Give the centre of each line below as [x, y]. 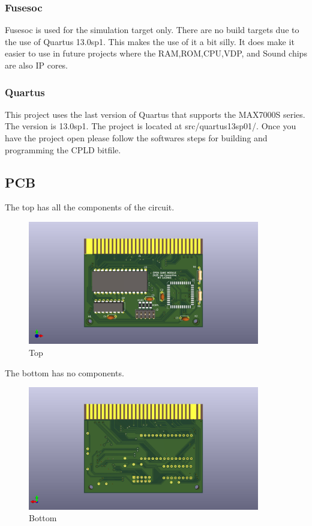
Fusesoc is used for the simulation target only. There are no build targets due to [152, 30]
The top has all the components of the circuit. [90, 207]
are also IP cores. [37, 65]
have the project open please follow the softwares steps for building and [136, 138]
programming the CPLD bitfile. [63, 149]
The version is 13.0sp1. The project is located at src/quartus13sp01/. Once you [151, 126]
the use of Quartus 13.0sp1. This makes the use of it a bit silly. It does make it [150, 41]
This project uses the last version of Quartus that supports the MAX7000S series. [155, 114]
